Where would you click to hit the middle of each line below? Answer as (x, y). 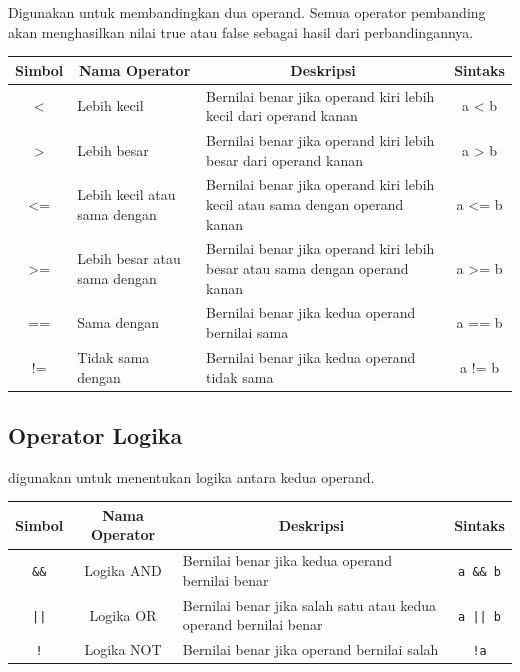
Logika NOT (123, 649)
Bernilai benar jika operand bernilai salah (310, 649)
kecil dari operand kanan (282, 115)
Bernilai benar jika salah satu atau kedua (309, 604)
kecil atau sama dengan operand (305, 204)
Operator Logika (95, 434)
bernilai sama (247, 332)
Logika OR (123, 614)
